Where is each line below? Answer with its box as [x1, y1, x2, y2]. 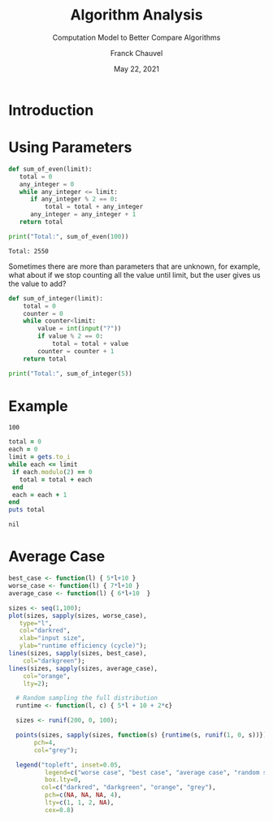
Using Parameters [8, 138, 132, 157]
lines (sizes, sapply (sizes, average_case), [8, 664, 158, 672]
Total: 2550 [8, 247, 49, 255]
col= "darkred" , [19, 627, 71, 635]
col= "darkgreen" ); [23, 656, 85, 665]
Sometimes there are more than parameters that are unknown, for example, [8, 261, 261, 271]
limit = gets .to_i [8, 453, 71, 461]
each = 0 [8, 445, 38, 454]
